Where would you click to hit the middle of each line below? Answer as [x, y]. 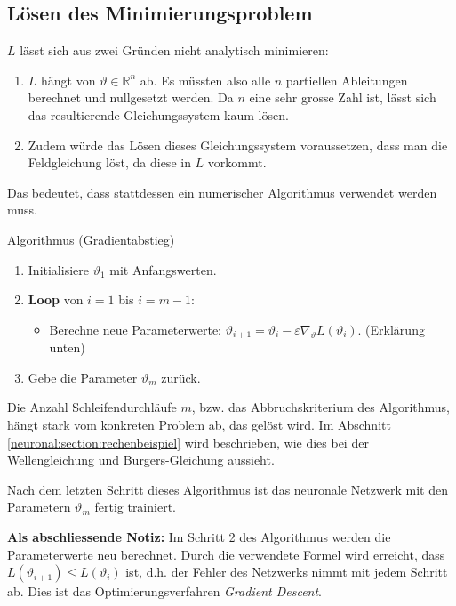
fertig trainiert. [135, 507]
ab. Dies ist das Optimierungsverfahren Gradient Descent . [165, 591]
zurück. [181, 377]
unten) [67, 347]
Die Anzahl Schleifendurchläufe [92, 407]
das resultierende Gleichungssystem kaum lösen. [158, 114]
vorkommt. [237, 162]
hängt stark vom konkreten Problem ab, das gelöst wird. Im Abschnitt [199, 424]
